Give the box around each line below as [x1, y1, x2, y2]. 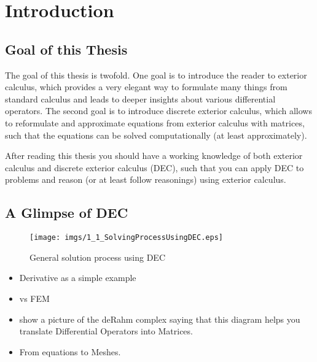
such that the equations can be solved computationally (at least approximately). [5, 128, 307, 141]
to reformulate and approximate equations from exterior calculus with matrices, [5, 116, 305, 129]
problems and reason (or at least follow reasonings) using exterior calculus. [5, 173, 286, 186]
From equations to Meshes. [19, 345, 121, 358]
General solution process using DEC [29, 250, 165, 263]
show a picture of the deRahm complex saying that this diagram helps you [19, 312, 300, 325]
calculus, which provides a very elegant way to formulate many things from [5, 80, 288, 93]
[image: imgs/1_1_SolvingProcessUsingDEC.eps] [29, 233, 223, 242]
